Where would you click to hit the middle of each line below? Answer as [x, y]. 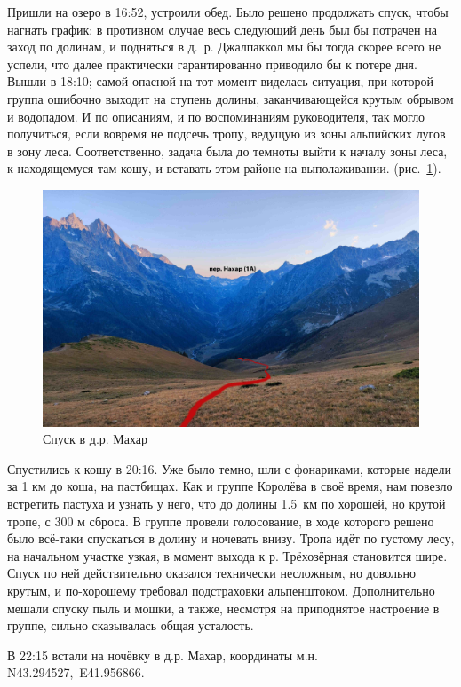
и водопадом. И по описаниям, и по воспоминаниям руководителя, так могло [216, 116]
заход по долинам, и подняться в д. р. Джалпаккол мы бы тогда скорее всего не [224, 47]
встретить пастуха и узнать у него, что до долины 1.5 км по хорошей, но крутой [227, 503]
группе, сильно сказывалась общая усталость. [131, 625]
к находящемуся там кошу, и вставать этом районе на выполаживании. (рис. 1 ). [224, 168]
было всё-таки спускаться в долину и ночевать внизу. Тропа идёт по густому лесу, [231, 538]
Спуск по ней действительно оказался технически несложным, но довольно [211, 573]
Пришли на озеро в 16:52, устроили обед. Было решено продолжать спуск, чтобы [228, 12]
